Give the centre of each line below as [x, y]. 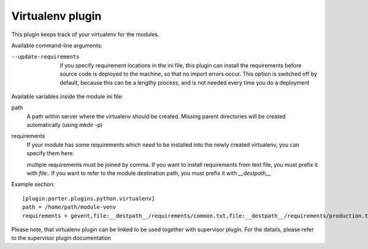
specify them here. [51, 153]
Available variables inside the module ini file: [67, 96]
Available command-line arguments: [57, 45]
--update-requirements [45, 57]
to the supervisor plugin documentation [61, 238]
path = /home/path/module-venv [69, 207]
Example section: [33, 185]
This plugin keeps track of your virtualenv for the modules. [85, 34]
